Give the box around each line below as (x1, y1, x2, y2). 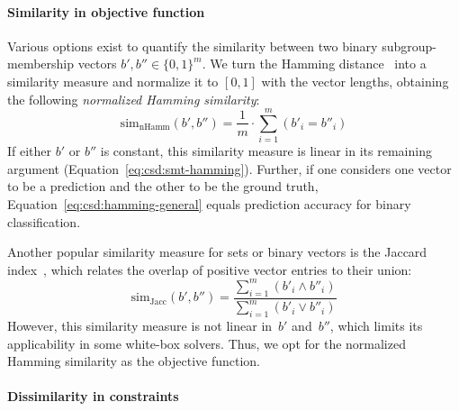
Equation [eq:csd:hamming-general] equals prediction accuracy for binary (7, 195, 411, 214)
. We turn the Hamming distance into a (202, 54, 427, 73)
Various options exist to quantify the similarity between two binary (7, 36, 378, 55)
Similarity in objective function (7, 2, 205, 21)
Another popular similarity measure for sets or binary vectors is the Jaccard (7, 242, 427, 261)
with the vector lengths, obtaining (261, 71, 449, 90)
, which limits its (329, 315, 423, 334)
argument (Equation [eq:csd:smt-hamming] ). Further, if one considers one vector (7, 159, 452, 178)
